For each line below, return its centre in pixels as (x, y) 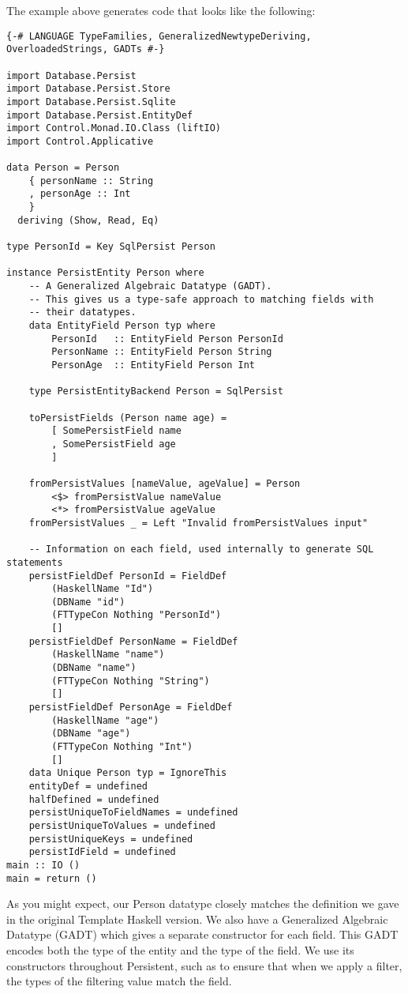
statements (35, 562)
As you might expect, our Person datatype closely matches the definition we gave (203, 904)
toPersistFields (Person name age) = (128, 418)
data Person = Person (63, 168)
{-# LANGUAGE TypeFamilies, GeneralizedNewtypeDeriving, (159, 36)
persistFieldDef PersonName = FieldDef (133, 641)
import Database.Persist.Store (88, 89)
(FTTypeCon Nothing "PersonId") (137, 615)
